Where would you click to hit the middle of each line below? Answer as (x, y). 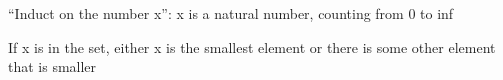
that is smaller (52, 66)
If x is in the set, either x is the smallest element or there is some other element (252, 46)
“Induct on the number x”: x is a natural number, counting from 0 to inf (231, 13)
